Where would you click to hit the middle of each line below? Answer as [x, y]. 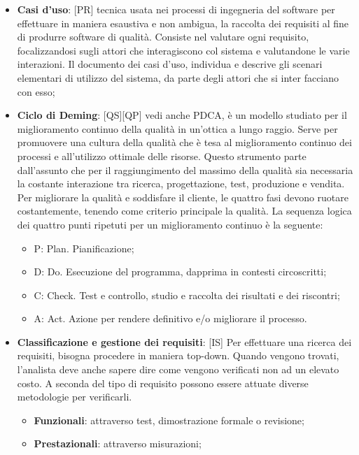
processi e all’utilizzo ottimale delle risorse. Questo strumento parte [162, 156]
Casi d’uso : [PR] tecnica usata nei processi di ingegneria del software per [176, 9]
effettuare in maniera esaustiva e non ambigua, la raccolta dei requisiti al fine [183, 23]
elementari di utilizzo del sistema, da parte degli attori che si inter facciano [178, 77]
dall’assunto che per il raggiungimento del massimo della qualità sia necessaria [185, 169]
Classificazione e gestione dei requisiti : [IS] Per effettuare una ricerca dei [184, 341]
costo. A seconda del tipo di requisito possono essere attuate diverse [163, 383]
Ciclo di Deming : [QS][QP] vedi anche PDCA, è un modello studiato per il [182, 115]
